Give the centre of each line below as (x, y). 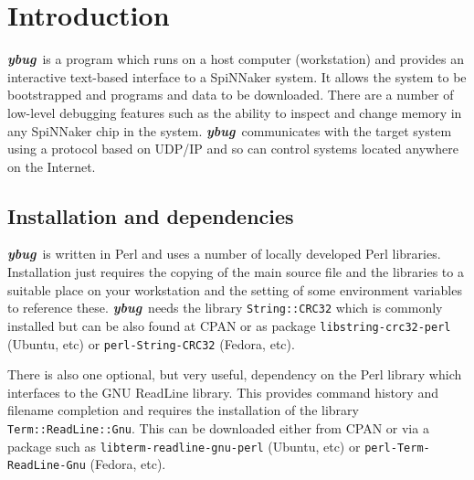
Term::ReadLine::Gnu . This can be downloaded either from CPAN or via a (218, 428)
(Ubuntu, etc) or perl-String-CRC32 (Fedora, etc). (151, 343)
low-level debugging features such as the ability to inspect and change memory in (235, 112)
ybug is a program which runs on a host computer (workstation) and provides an (236, 59)
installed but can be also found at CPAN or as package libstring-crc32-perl (229, 325)
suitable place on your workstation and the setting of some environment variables (235, 289)
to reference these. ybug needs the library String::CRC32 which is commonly (225, 308)
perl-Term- (397, 448)
